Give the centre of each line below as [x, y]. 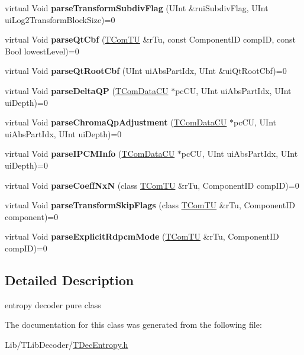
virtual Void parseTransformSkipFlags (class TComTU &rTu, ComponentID [150, 205]
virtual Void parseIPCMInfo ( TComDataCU [90, 154]
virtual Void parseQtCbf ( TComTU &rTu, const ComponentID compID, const [150, 39]
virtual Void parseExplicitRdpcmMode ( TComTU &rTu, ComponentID [142, 236]
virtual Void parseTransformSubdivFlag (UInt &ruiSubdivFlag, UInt [137, 8]
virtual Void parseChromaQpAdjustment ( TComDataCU [116, 122]
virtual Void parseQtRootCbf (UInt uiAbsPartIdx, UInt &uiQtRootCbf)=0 [146, 71]
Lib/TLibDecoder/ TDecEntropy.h [67, 344]
